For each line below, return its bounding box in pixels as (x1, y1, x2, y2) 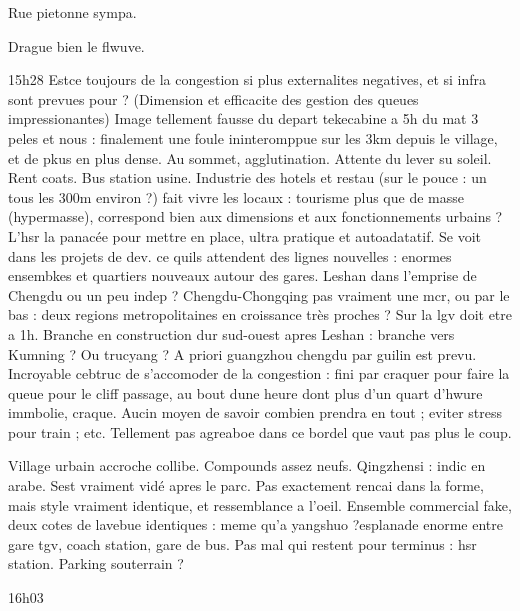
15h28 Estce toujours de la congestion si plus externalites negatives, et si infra (8, 69, 487, 90)
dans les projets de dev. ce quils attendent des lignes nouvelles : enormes (8, 245, 452, 266)
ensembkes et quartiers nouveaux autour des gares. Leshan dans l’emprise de (8, 265, 477, 286)
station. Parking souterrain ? (8, 553, 184, 574)
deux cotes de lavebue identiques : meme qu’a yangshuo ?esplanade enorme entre (8, 514, 503, 535)
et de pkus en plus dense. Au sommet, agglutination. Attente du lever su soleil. (8, 147, 492, 168)
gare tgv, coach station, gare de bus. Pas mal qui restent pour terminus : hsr (8, 533, 477, 554)
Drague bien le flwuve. (8, 35, 145, 56)
